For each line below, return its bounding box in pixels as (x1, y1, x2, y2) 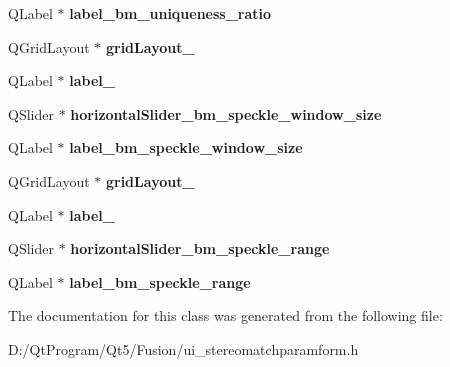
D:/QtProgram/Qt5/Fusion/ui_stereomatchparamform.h (8, 338, 359, 359)
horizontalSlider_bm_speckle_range (70, 238, 330, 259)
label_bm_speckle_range (69, 271, 251, 292)
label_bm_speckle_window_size (69, 137, 303, 158)
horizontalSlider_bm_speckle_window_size (70, 103, 382, 124)
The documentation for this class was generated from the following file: (8, 305, 443, 326)
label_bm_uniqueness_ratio (69, 3, 272, 23)
